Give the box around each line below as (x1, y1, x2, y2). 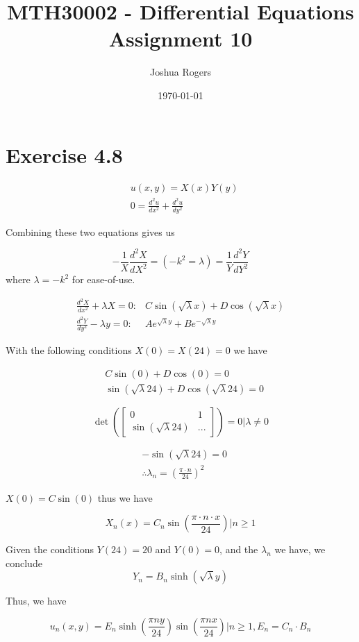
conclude (6, 555, 42, 570)
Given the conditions (6, 542, 94, 557)
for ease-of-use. (72, 272, 135, 287)
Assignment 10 (108, 24, 253, 53)
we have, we (274, 542, 326, 557)
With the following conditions (6, 343, 132, 357)
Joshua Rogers (149, 65, 212, 79)
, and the (219, 542, 258, 557)
